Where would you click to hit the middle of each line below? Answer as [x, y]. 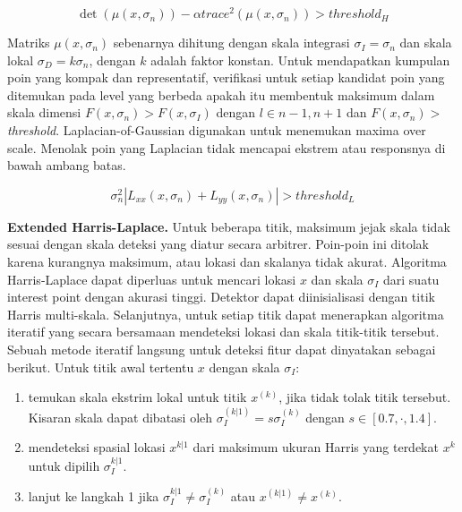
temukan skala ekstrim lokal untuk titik [137, 397]
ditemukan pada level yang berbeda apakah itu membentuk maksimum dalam [221, 94]
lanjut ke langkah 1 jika [94, 495]
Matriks [29, 43]
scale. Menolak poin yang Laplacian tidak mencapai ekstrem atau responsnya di [227, 147]
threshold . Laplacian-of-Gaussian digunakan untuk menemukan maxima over [217, 130]
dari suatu [411, 279]
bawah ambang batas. [67, 165]
